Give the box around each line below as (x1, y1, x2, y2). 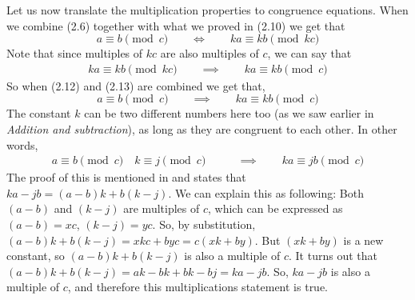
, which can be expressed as (207, 200, 343, 217)
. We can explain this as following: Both (168, 184, 364, 201)
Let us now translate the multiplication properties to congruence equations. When (6, 2, 409, 18)
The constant (6, 105, 71, 122)
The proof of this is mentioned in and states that (6, 169, 246, 186)
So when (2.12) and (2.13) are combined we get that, (6, 77, 265, 94)
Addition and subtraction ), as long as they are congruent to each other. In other (6, 121, 397, 137)
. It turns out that (288, 247, 377, 264)
